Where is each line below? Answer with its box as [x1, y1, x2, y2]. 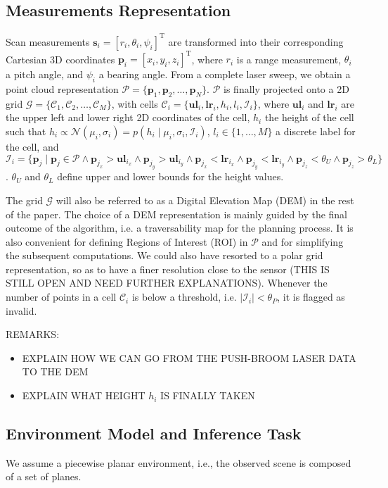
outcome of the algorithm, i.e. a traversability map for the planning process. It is [6, 220, 354, 235]
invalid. [6, 303, 37, 318]
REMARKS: [6, 327, 60, 342]
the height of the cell [264, 110, 354, 125]
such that [6, 123, 46, 138]
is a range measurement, [236, 51, 342, 66]
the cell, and [6, 139, 59, 154]
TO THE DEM [22, 364, 89, 379]
